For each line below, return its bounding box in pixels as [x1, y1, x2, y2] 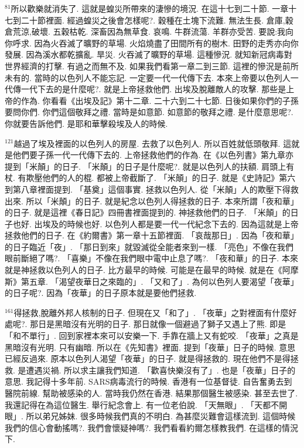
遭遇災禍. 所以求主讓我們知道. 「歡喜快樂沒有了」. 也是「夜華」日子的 [26, 363, 296, 376]
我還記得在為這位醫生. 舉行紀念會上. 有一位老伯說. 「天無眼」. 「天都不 [5, 398, 279, 410]
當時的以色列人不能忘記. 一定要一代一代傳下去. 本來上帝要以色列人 [34, 71, 291, 83]
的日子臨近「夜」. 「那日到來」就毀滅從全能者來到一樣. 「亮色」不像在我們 [5, 240, 294, 252]
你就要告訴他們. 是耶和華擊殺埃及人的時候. [5, 117, 168, 129]
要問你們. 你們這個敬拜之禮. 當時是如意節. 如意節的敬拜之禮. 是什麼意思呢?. [5, 106, 293, 118]
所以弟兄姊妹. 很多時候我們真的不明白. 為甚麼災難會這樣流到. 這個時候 [26, 410, 296, 422]
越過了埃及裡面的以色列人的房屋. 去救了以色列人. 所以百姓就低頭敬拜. [13, 137, 281, 149]
